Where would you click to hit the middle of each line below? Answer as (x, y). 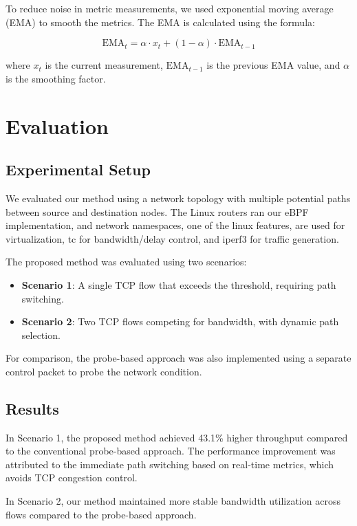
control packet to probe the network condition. (104, 371)
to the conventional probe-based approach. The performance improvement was (171, 451)
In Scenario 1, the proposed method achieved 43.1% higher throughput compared (177, 437)
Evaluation (57, 125)
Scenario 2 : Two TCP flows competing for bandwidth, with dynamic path (180, 321)
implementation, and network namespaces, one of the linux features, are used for (175, 225)
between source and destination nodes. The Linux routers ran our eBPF (157, 211)
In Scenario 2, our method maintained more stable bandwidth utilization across (173, 501)
